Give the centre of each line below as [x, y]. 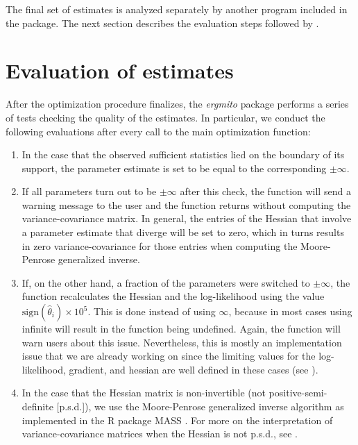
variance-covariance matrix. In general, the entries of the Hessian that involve [187, 218]
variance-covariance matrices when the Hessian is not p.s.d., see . [160, 434]
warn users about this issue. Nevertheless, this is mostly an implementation [182, 342]
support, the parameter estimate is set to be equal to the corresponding [174, 168]
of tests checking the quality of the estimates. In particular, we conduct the [165, 117]
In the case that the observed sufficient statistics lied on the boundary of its [183, 154]
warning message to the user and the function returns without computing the [186, 204]
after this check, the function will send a [265, 191]
